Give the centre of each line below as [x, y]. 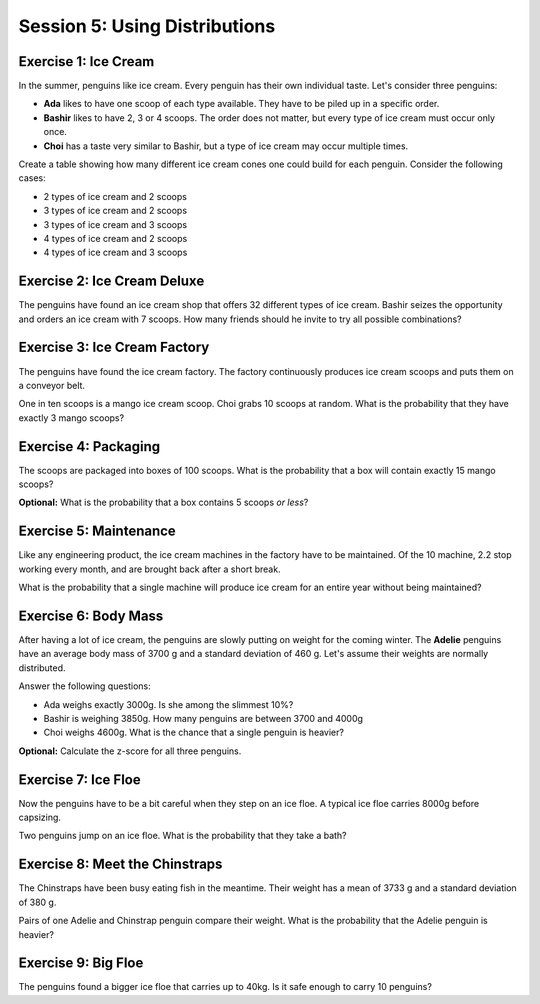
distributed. [42, 667]
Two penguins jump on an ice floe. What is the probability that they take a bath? [182, 836]
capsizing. [40, 817]
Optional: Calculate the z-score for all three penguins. [130, 751]
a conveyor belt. [51, 385]
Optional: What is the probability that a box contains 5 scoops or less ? [163, 502]
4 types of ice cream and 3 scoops [115, 252]
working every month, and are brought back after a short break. [149, 569]
